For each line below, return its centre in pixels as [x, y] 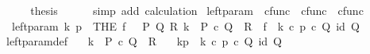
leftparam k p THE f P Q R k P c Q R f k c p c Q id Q [185, 25]
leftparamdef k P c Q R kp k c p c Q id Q [144, 41]
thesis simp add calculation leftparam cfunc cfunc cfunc [197, 10]
